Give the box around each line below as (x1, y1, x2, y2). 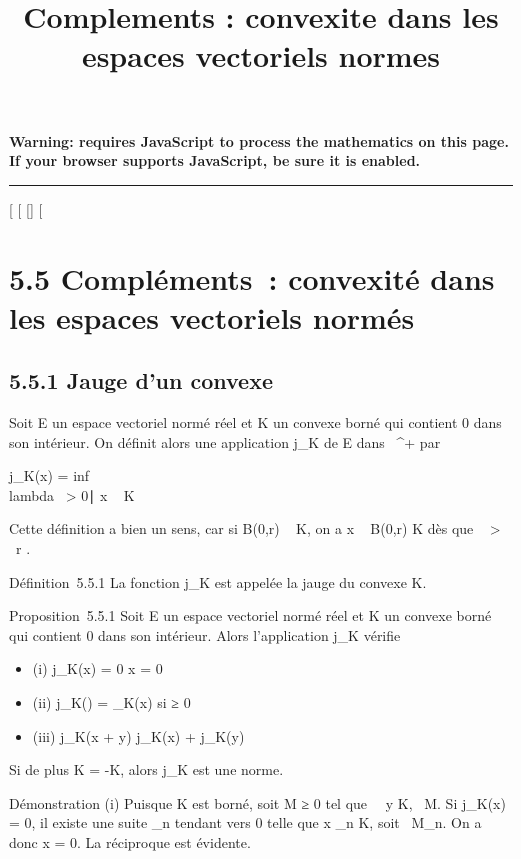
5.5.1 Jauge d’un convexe (9, 365, 273, 396)
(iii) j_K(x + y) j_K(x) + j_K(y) (32, 725, 245, 746)
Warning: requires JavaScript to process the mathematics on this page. (9, 130, 509, 151)
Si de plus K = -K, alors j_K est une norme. (9, 759, 284, 780)
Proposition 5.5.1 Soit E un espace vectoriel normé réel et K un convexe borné (9, 605, 492, 626)
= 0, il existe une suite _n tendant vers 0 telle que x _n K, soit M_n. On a (9, 812, 482, 833)
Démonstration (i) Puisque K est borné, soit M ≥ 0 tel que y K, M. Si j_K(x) (9, 792, 506, 813)
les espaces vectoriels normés (9, 296, 415, 337)
